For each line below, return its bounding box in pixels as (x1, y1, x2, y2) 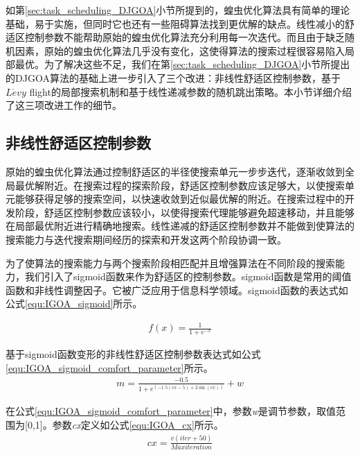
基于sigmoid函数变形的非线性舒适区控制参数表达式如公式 (6, 347, 261, 361)
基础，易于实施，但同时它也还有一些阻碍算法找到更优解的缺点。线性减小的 (6, 16, 345, 31)
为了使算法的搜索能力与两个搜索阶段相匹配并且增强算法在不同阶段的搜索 (6, 255, 335, 270)
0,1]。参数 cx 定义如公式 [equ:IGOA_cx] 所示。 (27, 417, 224, 431)
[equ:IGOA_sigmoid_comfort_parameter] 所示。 (6, 360, 213, 375)
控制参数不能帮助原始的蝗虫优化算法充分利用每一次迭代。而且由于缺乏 (24, 30, 345, 44)
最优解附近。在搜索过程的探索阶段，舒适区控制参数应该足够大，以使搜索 (15, 178, 345, 192)
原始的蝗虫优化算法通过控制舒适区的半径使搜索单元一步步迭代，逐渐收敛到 (6, 164, 345, 178)
